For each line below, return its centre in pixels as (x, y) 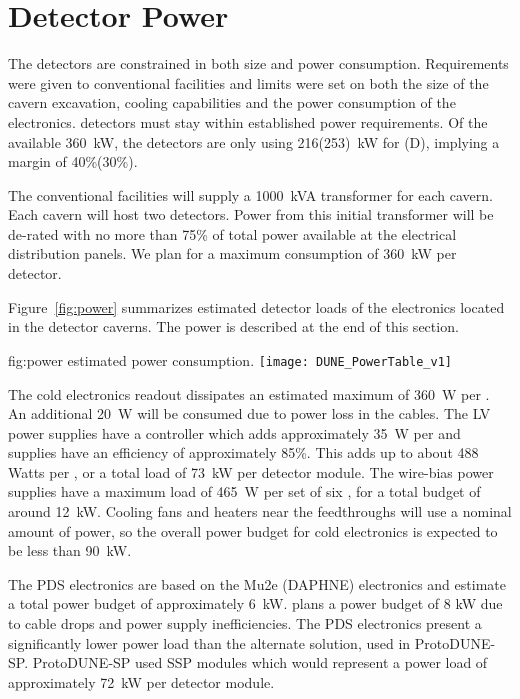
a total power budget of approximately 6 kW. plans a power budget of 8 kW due (255, 603)
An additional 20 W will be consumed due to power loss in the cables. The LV (249, 413)
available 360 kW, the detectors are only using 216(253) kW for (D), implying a (254, 141)
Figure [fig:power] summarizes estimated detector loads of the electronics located (256, 306)
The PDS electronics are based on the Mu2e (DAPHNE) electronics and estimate (257, 583)
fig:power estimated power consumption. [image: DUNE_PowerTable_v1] (230, 359)
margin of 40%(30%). (73, 161)
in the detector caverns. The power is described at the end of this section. (233, 326)
